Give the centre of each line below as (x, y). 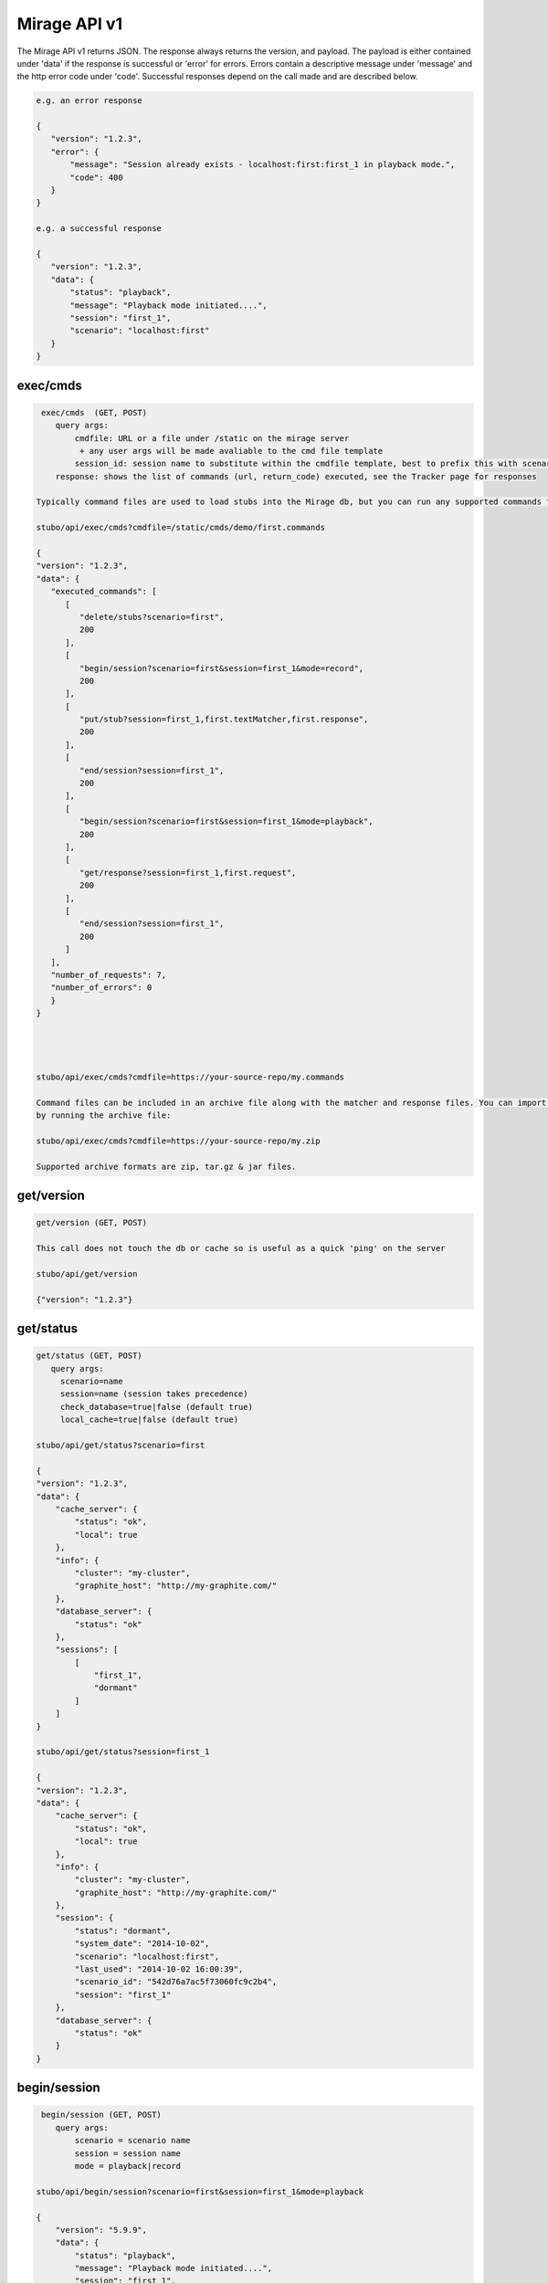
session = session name (128, 2153)
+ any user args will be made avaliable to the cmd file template (231, 451)
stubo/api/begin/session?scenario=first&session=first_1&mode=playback (200, 2191)
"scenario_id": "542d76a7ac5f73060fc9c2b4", (176, 1982)
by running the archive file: (104, 1115)
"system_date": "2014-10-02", (142, 1944)
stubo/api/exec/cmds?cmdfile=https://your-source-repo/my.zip (178, 1141)
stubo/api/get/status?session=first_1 (123, 1752)
